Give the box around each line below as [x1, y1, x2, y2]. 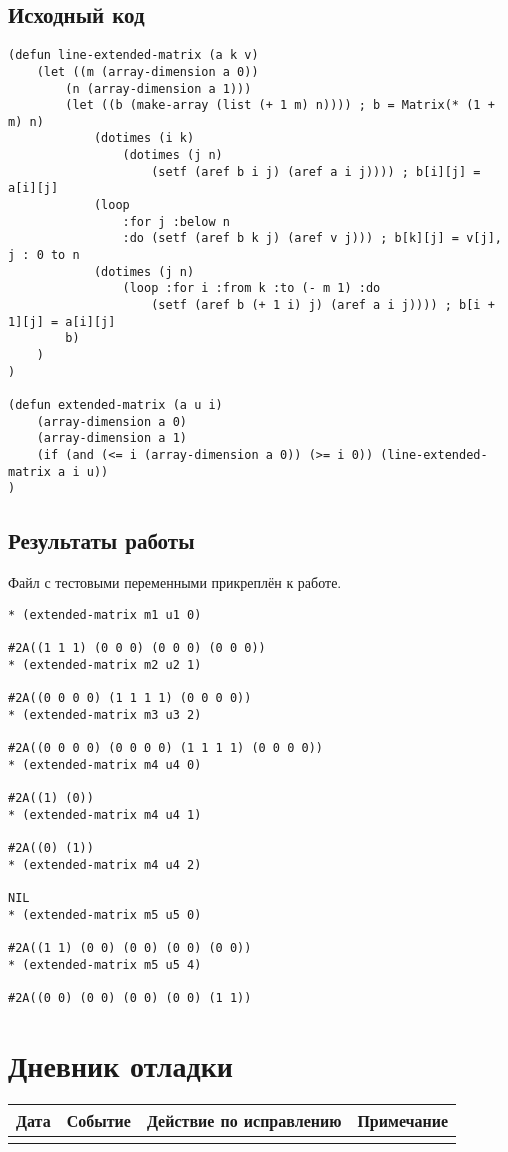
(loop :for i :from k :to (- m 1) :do [122, 281, 381, 296]
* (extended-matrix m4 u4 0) [8, 757, 202, 772]
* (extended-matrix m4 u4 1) [8, 807, 202, 822]
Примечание [357, 1108, 449, 1132]
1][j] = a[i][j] [8, 314, 116, 329]
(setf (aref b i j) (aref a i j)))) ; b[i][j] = [151, 164, 481, 179]
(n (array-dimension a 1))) [65, 81, 252, 96]
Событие [66, 1108, 131, 1132]
